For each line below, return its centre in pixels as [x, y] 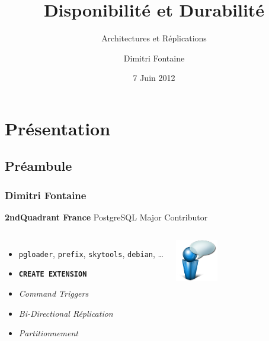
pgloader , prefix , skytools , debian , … [91, 253]
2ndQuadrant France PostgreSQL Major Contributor [106, 217]
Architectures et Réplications [154, 38]
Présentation [58, 128]
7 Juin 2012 [154, 78]
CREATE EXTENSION [53, 275]
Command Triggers [54, 293]
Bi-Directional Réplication [66, 313]
